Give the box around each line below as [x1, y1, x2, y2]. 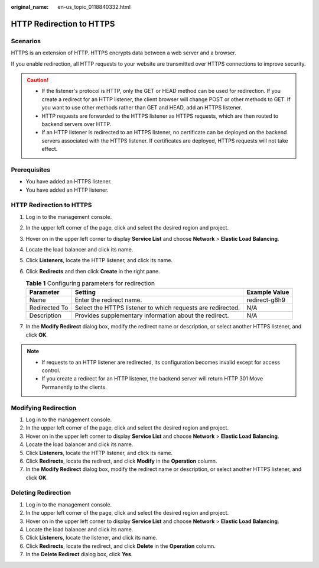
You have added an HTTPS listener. [25, 178, 112, 185]
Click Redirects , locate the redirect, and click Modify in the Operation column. [25, 457, 217, 464]
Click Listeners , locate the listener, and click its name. [25, 534, 158, 541]
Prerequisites [11, 166, 50, 174]
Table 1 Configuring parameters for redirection [25, 279, 155, 288]
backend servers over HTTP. [41, 120, 112, 127]
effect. [41, 146, 58, 153]
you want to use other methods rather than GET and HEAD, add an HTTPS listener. [41, 104, 242, 111]
